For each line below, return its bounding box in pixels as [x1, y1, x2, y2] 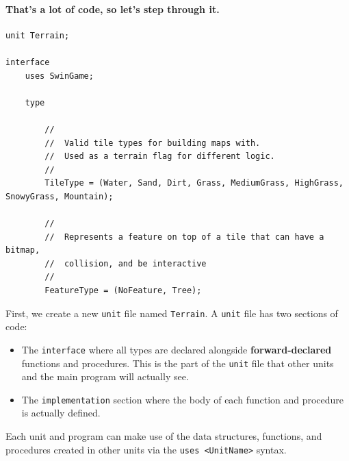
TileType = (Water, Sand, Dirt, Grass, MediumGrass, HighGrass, [44, 178, 344, 188]
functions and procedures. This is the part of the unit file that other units [21, 356, 334, 370]
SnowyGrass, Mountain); [5, 191, 114, 201]
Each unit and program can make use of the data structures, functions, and [5, 429, 322, 443]
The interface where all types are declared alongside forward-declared [21, 342, 332, 356]
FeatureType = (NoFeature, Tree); [44, 286, 202, 296]
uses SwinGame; [25, 71, 94, 81]
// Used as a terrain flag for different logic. [44, 151, 275, 162]
